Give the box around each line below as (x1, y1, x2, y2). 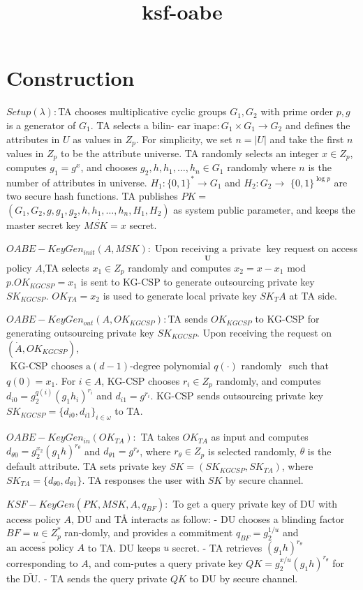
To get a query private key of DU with (172, 496, 338, 510)
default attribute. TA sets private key (6, 459, 167, 473)
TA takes (140, 429, 179, 444)
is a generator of (6, 117, 76, 132)
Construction (6, 64, 135, 92)
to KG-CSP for (255, 311, 320, 326)
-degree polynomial (129, 361, 211, 371)
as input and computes (211, 429, 309, 444)
